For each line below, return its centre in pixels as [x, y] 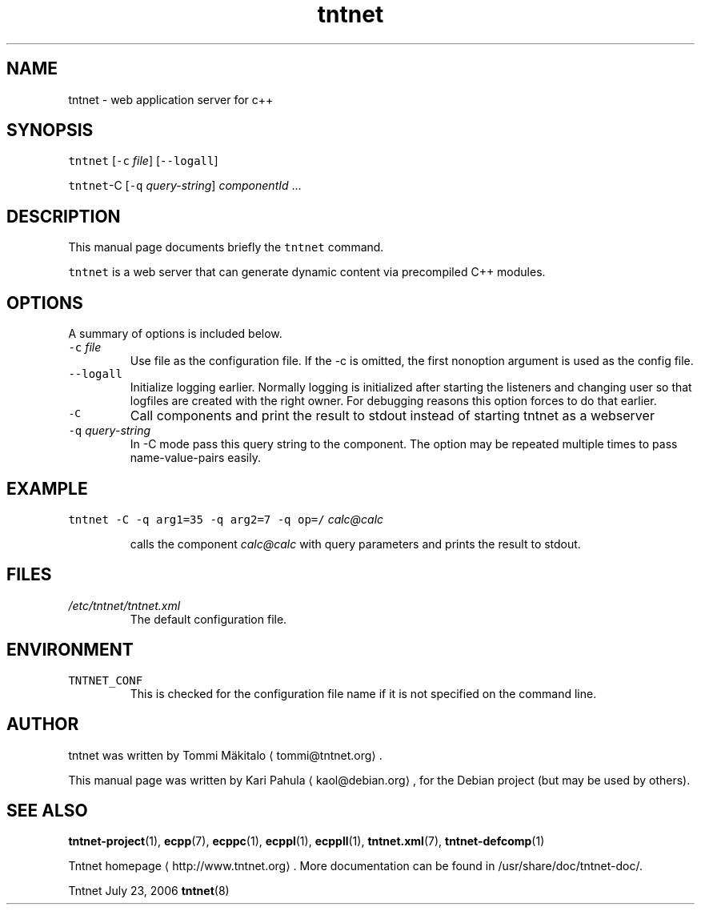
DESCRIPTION [64, 216]
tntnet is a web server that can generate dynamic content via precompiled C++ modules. [307, 272]
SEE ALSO [47, 810]
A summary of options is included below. [175, 334]
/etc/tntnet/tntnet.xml [124, 605]
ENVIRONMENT [70, 650]
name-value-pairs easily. [195, 458]
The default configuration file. [208, 619]
